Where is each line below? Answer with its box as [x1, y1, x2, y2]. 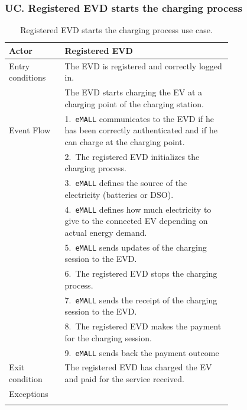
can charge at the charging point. [64, 135, 185, 148]
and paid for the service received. [64, 373, 184, 385]
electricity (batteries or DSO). [64, 188, 174, 200]
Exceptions [9, 387, 48, 399]
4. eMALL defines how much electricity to [64, 203, 212, 215]
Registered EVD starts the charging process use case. [20, 24, 213, 36]
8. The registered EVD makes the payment [64, 320, 222, 332]
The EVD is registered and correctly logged [64, 59, 222, 72]
